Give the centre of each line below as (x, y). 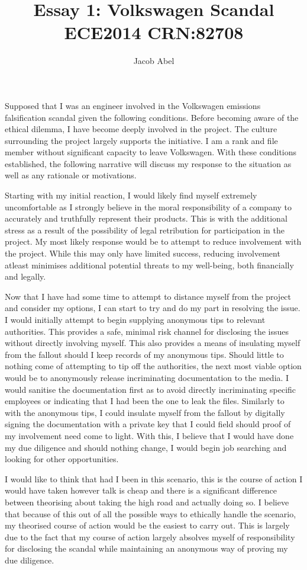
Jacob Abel (154, 61)
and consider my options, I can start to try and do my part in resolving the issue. (153, 308)
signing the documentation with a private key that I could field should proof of (148, 424)
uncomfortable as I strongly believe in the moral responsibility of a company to (148, 206)
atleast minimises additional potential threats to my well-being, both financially (149, 265)
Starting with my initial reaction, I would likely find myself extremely (131, 195)
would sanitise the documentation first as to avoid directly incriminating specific (151, 389)
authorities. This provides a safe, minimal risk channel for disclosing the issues (147, 331)
